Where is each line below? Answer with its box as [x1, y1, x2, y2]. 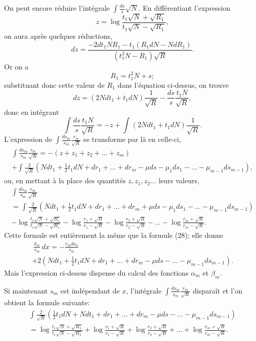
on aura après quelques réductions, [4, 31, 112, 41]
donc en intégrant [4, 106, 59, 117]
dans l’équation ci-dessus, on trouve [117, 79, 229, 90]
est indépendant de [60, 285, 120, 296]
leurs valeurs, [158, 175, 199, 186]
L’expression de [4, 134, 53, 144]
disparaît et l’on [192, 285, 243, 296]
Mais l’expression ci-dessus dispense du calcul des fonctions [4, 267, 189, 278]
